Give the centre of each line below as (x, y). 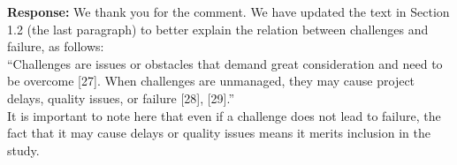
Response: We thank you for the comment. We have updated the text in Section (228, 11)
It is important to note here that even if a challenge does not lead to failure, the (224, 115)
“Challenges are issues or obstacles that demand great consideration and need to (225, 63)
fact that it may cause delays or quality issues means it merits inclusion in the (219, 133)
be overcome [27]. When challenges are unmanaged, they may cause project (211, 81)
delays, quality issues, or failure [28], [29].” (121, 97)
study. (23, 150)
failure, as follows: (56, 46)
